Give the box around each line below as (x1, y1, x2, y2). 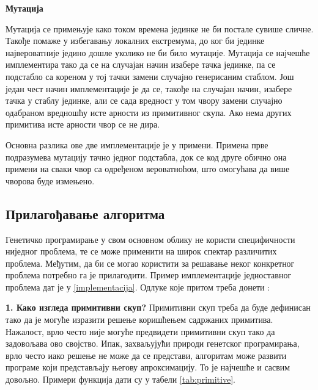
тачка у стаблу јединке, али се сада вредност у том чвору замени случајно (6, 94, 283, 107)
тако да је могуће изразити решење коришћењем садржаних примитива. (6, 313, 273, 326)
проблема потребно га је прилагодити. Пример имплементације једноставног (6, 269, 292, 281)
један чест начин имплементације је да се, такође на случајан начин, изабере (6, 82, 292, 95)
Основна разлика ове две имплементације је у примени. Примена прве (6, 138, 268, 151)
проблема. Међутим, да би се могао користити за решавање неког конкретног (6, 256, 295, 269)
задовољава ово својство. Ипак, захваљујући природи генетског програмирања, (6, 337, 300, 350)
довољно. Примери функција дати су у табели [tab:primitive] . (6, 373, 235, 386)
